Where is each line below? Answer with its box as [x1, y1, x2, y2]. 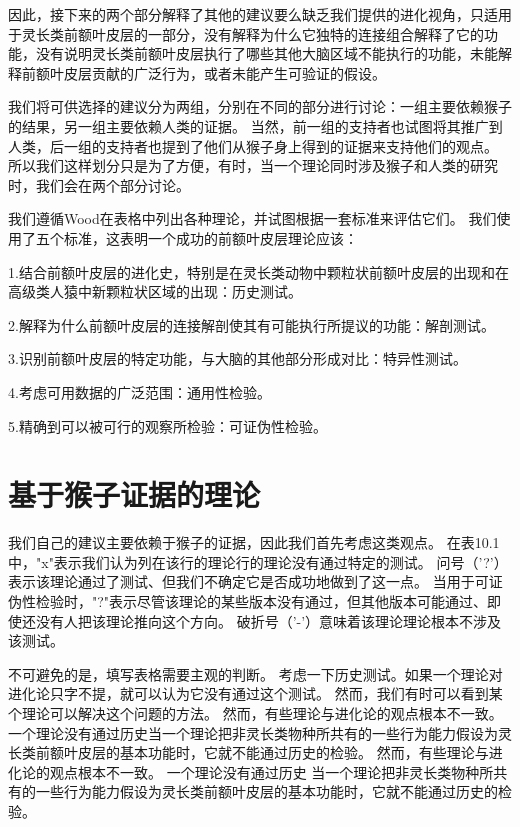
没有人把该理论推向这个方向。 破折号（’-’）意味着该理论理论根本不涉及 [35, 610, 502, 631]
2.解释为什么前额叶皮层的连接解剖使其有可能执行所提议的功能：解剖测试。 [8, 314, 495, 335]
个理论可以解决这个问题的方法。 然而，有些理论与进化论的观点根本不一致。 [8, 702, 503, 723]
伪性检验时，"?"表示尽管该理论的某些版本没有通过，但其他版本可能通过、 [8, 591, 488, 611]
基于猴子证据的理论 [8, 474, 261, 515]
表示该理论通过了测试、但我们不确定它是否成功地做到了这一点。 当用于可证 [8, 571, 503, 592]
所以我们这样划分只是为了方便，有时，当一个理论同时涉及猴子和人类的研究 [8, 155, 498, 176]
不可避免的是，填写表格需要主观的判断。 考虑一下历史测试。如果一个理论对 [8, 663, 503, 684]
